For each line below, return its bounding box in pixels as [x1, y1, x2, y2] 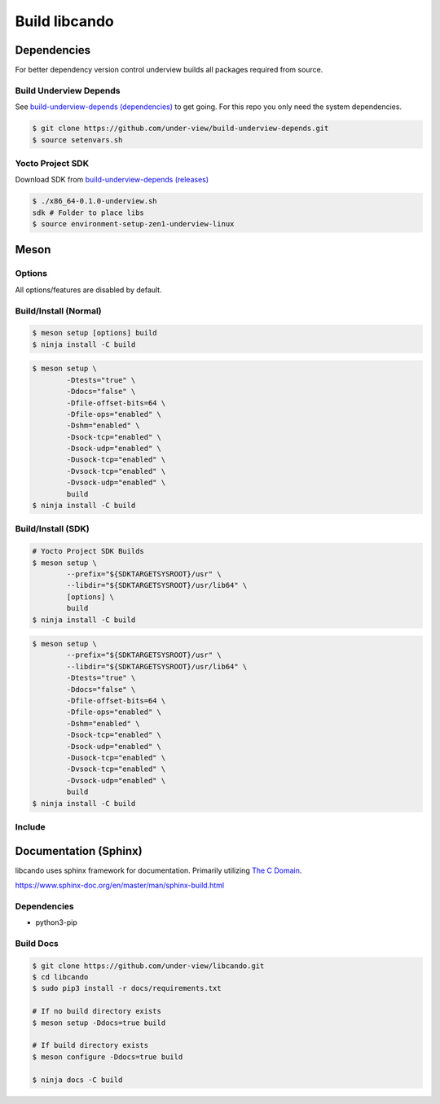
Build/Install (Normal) [15, 305, 102, 317]
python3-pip [35, 918, 77, 927]
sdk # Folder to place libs [32, 208, 144, 217]
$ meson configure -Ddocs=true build [32, 1052, 183, 1062]
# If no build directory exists [32, 1006, 162, 1016]
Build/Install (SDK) [15, 524, 90, 535]
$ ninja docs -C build [32, 1075, 123, 1084]
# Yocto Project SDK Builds [32, 546, 144, 556]
